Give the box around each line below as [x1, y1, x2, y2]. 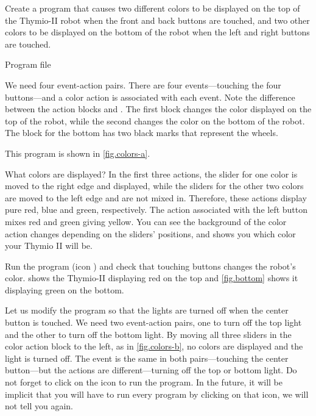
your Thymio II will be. [5, 239, 93, 252]
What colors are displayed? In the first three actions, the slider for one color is [5, 167, 298, 180]
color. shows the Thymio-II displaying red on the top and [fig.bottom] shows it [5, 271, 298, 284]
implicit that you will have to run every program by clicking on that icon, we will [5, 387, 309, 400]
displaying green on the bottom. [5, 283, 124, 296]
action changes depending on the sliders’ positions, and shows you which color [5, 227, 296, 240]
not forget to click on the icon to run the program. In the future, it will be [5, 376, 283, 389]
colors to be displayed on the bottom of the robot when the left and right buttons [5, 26, 310, 38]
